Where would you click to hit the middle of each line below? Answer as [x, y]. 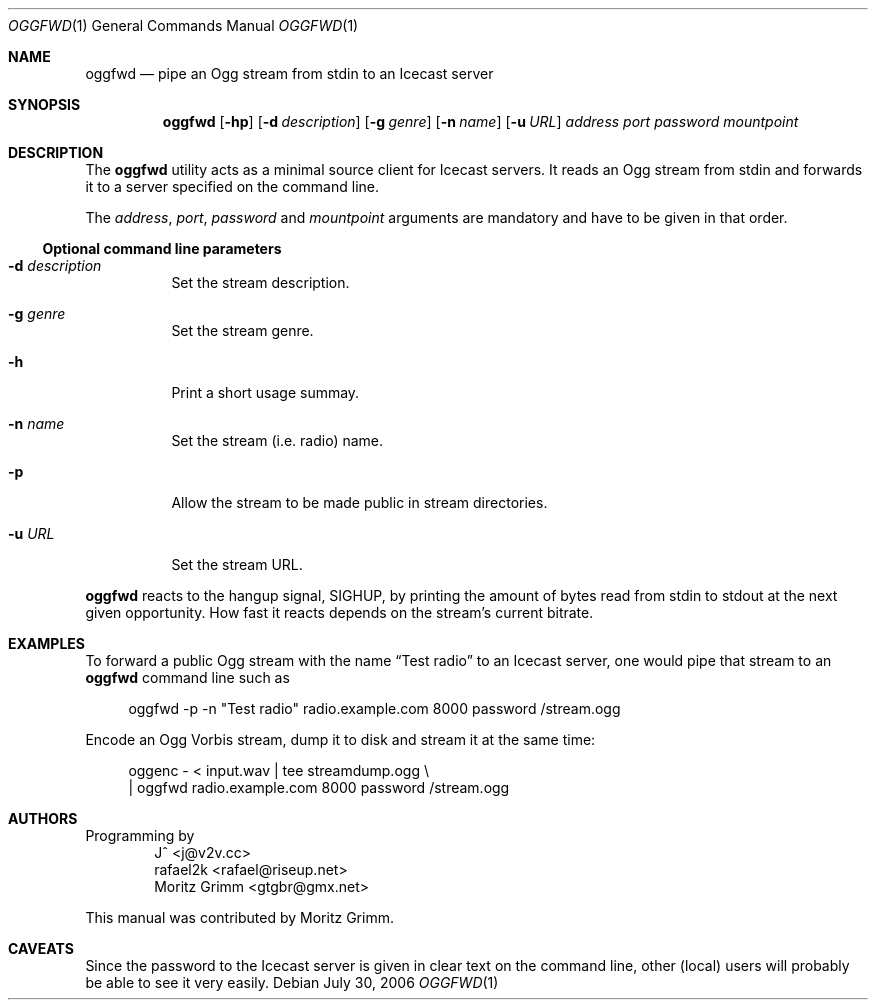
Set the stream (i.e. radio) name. [277, 440]
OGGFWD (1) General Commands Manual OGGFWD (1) [183, 25]
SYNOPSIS [44, 104]
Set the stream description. [260, 282]
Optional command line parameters [162, 248]
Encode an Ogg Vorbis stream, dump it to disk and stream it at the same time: [340, 739]
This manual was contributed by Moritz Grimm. [239, 917]
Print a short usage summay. [265, 392]
